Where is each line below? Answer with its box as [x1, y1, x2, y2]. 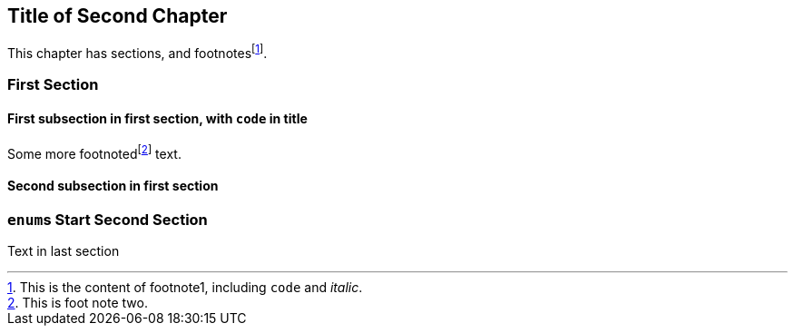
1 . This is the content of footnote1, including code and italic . [7, 279, 363, 295]
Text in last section [7, 242, 120, 259]
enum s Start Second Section [7, 210, 208, 229]
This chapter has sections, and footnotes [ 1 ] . [7, 43, 268, 62]
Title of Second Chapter [7, 5, 228, 27]
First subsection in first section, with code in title [7, 111, 308, 127]
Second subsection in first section [7, 177, 219, 193]
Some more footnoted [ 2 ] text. [7, 142, 182, 162]
